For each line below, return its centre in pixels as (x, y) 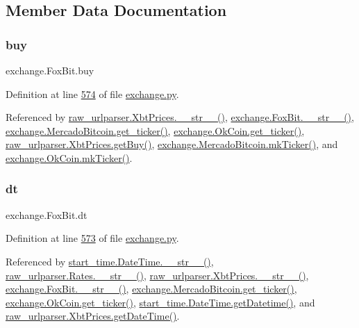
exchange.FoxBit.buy (50, 70)
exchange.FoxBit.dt (47, 214)
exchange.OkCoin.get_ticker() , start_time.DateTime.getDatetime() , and (160, 302)
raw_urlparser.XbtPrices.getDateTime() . (93, 316)
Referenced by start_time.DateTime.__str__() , (110, 261)
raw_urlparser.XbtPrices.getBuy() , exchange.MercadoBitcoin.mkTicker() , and (172, 144)
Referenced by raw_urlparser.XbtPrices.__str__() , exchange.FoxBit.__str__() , (180, 117)
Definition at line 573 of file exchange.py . (92, 238)
